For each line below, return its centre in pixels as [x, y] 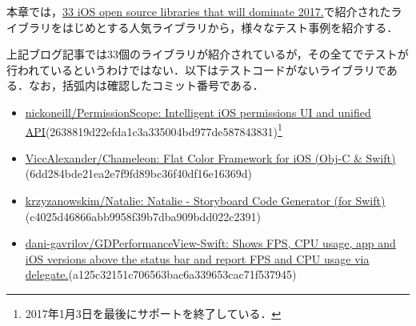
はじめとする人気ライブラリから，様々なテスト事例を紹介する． [230, 27]
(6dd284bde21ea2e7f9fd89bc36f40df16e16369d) [138, 173]
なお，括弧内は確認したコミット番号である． [146, 85]
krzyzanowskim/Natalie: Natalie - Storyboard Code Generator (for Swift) [205, 200]
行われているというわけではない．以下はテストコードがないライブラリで [196, 69]
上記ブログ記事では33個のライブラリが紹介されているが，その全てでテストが [208, 54]
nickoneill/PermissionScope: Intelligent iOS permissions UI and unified [198, 112]
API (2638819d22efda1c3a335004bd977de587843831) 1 [154, 130]
